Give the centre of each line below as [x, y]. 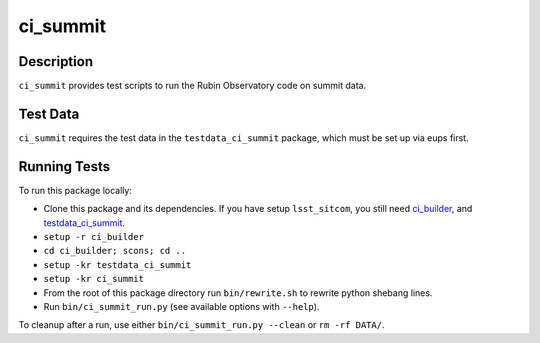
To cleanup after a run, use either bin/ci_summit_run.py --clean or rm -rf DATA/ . [201, 325]
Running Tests [64, 166]
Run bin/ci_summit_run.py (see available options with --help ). [181, 306]
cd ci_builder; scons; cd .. [115, 251]
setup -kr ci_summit [94, 279]
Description [56, 61]
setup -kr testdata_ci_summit [117, 264]
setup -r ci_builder [94, 237]
